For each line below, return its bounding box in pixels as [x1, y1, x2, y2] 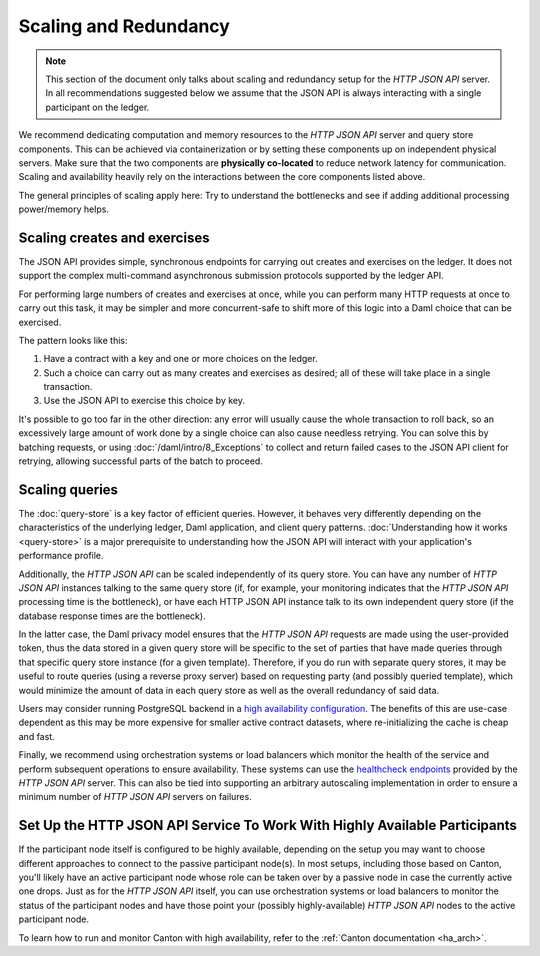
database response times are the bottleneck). [18, 610, 206, 622]
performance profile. [18, 550, 104, 562]
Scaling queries [18, 481, 119, 498]
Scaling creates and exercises [18, 229, 210, 246]
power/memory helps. [18, 203, 110, 215]
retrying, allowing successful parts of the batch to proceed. [18, 455, 264, 467]
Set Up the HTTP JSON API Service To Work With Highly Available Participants [18, 817, 517, 834]
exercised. [18, 316, 62, 328]
